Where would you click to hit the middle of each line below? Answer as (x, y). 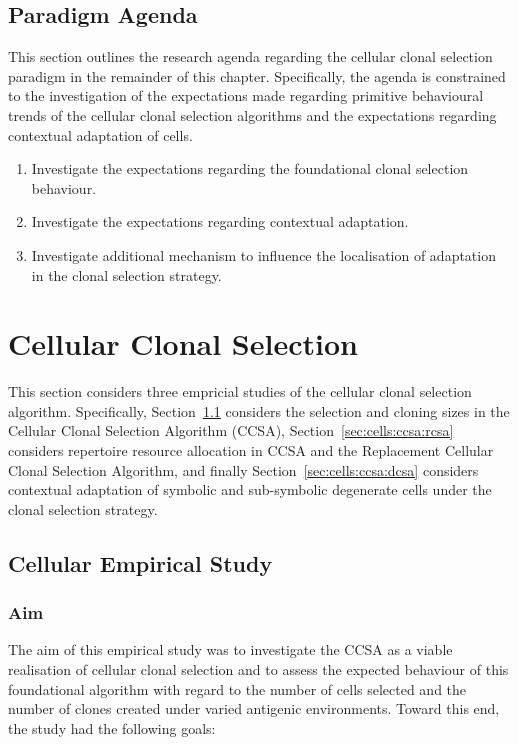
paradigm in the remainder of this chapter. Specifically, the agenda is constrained (257, 75)
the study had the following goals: (112, 727)
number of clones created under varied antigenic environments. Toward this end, (254, 708)
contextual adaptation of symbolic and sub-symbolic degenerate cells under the (250, 489)
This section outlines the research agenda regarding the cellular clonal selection (250, 56)
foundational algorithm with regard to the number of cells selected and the (237, 688)
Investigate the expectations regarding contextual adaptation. (220, 221)
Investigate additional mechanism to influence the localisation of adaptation (263, 254)
